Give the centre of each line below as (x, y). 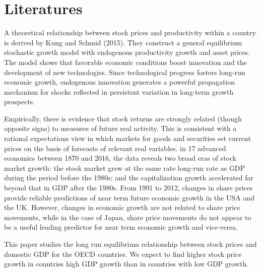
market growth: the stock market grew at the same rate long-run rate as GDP (125, 167)
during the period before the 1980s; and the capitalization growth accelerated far (129, 178)
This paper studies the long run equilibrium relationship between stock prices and (130, 244)
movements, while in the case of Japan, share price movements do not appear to (128, 217)
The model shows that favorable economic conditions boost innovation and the (125, 62)
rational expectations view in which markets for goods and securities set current (127, 138)
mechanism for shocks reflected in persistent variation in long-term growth (119, 91)
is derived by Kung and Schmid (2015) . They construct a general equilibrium (123, 42)
